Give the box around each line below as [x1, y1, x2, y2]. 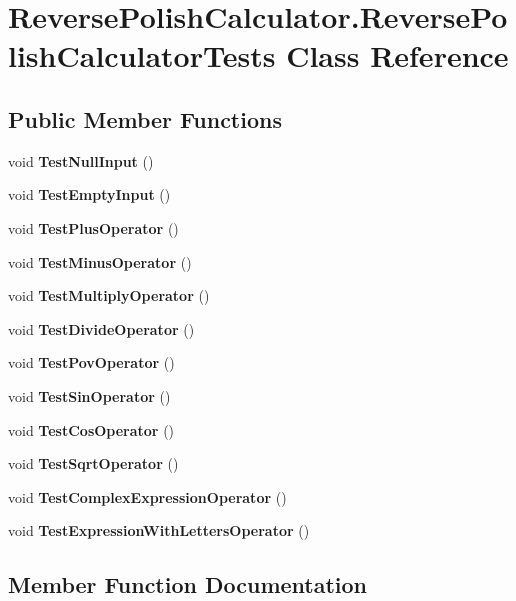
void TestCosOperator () [8, 419, 175, 440]
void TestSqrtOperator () [8, 453, 179, 474]
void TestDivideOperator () [8, 318, 195, 339]
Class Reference [286, 35, 509, 76]
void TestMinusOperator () [8, 251, 192, 272]
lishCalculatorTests [8, 35, 276, 76]
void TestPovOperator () [8, 352, 175, 373]
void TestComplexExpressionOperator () [8, 486, 287, 507]
